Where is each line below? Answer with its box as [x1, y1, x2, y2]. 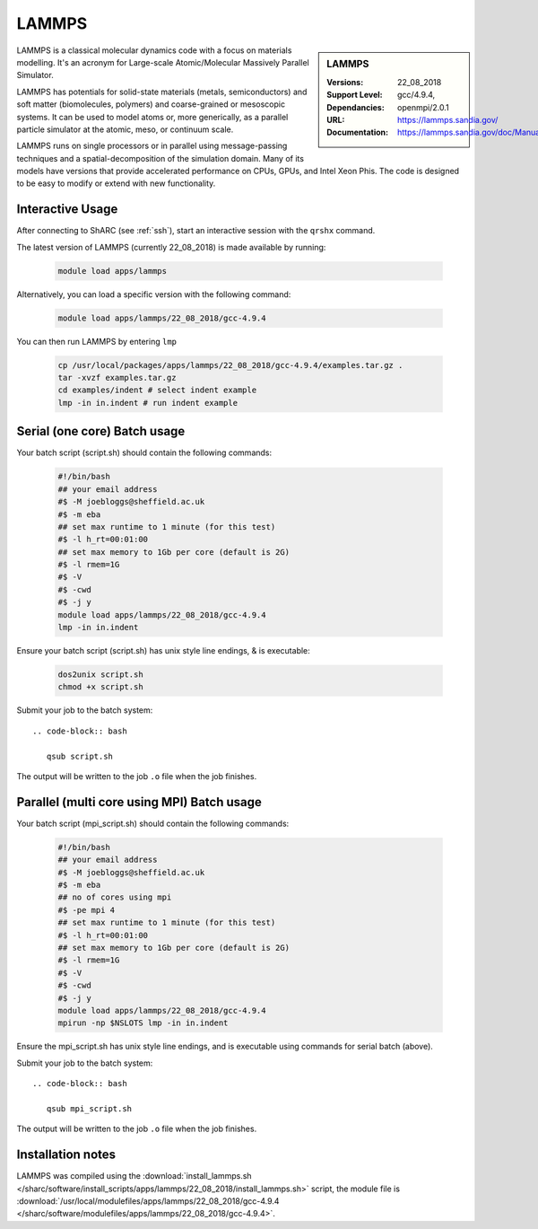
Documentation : [326, 127, 389, 138]
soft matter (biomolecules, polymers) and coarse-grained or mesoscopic [16, 99, 286, 110]
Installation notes [16, 1147, 117, 1163]
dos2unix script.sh [57, 669, 143, 680]
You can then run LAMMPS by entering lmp [16, 336, 177, 347]
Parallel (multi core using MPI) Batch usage [16, 794, 262, 810]
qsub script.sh [46, 751, 114, 761]
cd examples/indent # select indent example [57, 385, 257, 395]
